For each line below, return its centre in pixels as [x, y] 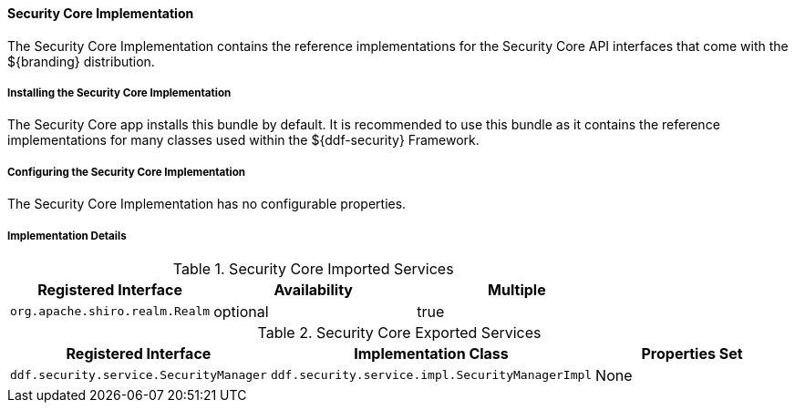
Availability [313, 289]
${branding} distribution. [81, 61]
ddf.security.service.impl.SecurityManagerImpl [431, 375]
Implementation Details [67, 236]
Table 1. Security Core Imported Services [313, 268]
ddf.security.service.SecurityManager [139, 375]
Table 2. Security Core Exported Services [399, 332]
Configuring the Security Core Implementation [127, 172]
